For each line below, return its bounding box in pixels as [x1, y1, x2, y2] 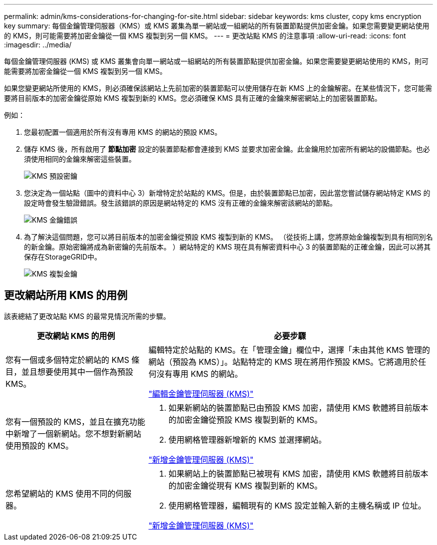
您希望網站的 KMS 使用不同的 [5, 488, 116, 499]
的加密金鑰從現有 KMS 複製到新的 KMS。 [168, 480, 323, 491]
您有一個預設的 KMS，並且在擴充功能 [5, 416, 145, 427]
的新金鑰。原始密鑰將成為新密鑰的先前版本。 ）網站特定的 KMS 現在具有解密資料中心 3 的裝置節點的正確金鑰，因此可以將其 [24, 243, 431, 251]
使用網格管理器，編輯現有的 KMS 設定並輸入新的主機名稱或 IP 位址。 [168, 500, 426, 511]
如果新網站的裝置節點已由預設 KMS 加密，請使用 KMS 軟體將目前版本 [168, 402, 429, 413]
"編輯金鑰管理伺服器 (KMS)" [148, 388, 254, 399]
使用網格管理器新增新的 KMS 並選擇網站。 [168, 434, 327, 445]
